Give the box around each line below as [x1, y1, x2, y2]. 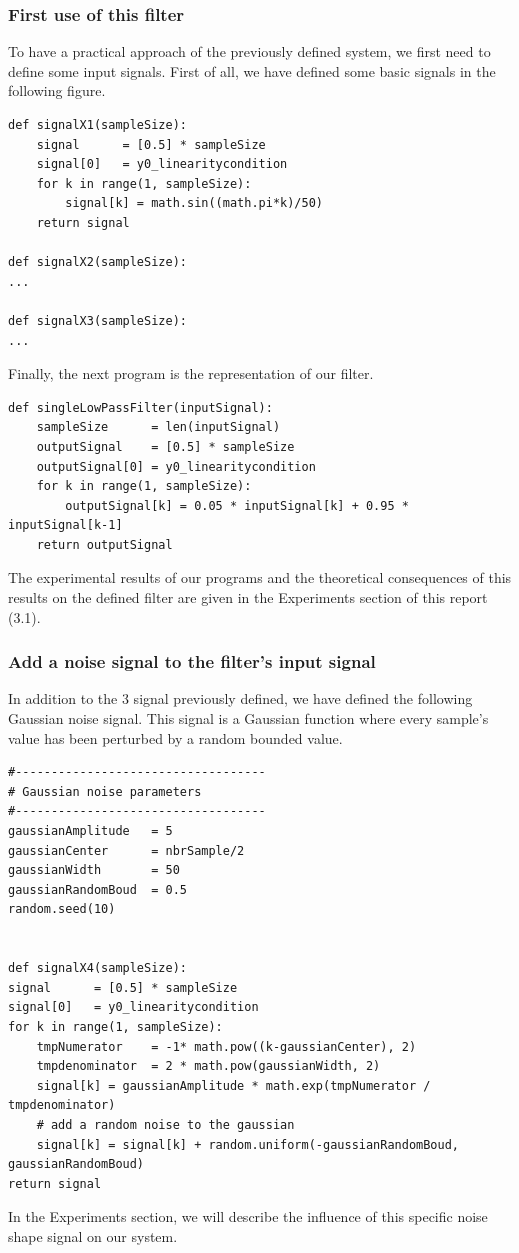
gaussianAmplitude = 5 [8, 824, 173, 839]
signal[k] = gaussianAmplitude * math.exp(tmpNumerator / [36, 1078, 431, 1093]
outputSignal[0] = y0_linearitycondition [36, 459, 316, 474]
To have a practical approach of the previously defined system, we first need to [8, 41, 491, 62]
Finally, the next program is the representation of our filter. [8, 363, 374, 384]
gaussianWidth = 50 [8, 863, 180, 878]
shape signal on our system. [8, 1225, 178, 1246]
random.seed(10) [8, 902, 116, 917]
